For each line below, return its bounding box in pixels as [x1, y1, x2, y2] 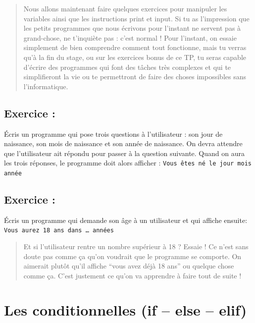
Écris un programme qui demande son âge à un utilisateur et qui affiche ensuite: [4, 215, 248, 225]
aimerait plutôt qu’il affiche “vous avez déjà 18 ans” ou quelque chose [23, 261, 234, 271]
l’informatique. [23, 81, 68, 91]
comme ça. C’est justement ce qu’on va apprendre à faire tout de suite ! [23, 270, 242, 280]
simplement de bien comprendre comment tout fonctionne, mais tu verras [23, 42, 247, 53]
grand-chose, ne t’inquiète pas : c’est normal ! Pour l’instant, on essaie [23, 32, 237, 43]
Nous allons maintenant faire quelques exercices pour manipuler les [23, 3, 227, 13]
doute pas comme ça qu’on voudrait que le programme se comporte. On [23, 251, 242, 261]
